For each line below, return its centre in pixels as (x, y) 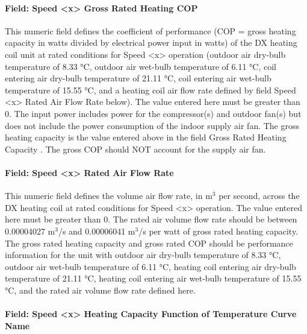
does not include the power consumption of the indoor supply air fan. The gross (152, 125)
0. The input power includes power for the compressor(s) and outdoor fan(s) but (153, 113)
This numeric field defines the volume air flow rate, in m (109, 196)
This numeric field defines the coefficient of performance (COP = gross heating (150, 30)
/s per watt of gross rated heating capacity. (218, 231)
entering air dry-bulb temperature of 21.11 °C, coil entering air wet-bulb (138, 78)
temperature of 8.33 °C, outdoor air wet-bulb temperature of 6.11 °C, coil (141, 66)
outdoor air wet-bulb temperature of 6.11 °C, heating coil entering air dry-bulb (150, 266)
